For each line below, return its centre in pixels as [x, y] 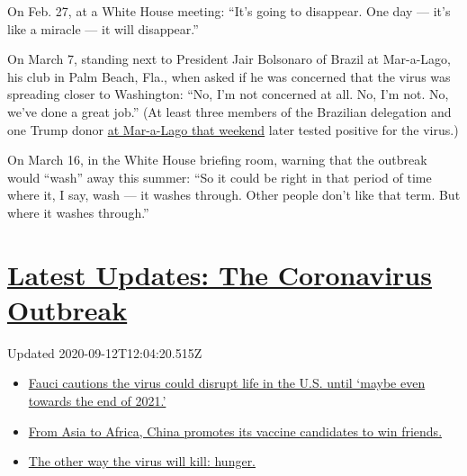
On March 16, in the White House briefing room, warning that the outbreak [217, 160]
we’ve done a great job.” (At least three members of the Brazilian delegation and [229, 111]
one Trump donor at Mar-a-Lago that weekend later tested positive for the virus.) [233, 129]
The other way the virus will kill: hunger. [142, 461]
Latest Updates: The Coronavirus [220, 274]
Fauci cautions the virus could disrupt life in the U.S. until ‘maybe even [227, 383]
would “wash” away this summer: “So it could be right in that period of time [220, 177]
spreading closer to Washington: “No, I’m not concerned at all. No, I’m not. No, [228, 94]
